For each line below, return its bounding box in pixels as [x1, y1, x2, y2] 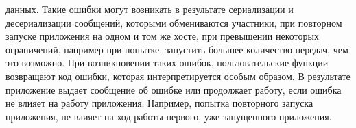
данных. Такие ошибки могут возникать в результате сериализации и [5, 2, 294, 16]
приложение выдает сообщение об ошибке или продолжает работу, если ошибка [5, 82, 342, 97]
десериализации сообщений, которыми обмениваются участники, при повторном [5, 15, 342, 29]
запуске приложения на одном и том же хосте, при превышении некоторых [5, 29, 319, 43]
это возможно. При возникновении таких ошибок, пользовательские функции [5, 55, 329, 70]
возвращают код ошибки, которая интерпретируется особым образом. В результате [5, 68, 351, 83]
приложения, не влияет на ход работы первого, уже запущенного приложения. [5, 109, 332, 123]
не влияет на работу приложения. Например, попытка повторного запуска [5, 96, 313, 110]
